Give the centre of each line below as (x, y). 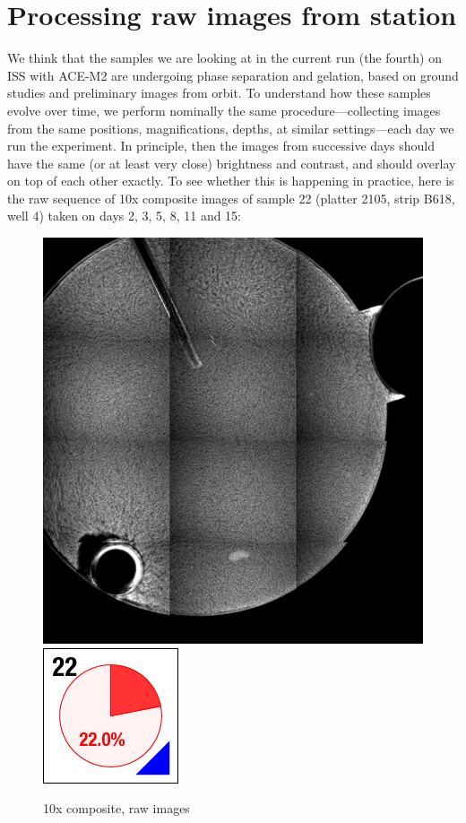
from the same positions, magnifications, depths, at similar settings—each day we (231, 128)
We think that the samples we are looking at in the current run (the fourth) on (224, 58)
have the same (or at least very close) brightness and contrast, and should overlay (232, 163)
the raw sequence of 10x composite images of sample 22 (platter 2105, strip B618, (231, 198)
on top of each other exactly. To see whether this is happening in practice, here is (231, 181)
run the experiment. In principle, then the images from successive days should (221, 146)
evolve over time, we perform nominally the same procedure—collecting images (224, 110)
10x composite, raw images (116, 808)
